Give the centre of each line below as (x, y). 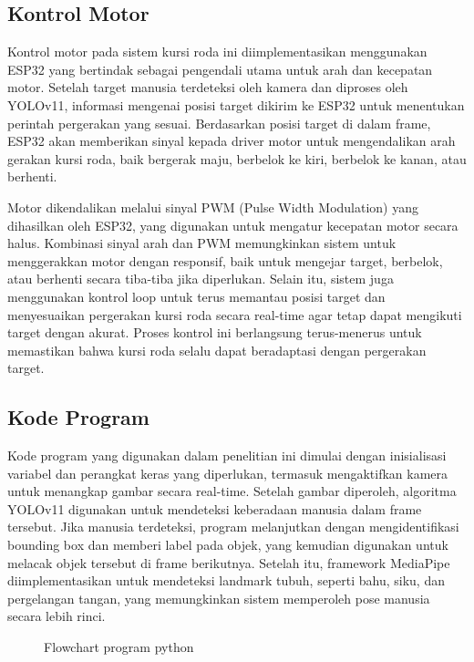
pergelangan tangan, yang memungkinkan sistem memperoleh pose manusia (219, 598)
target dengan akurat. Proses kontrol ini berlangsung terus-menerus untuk (215, 332)
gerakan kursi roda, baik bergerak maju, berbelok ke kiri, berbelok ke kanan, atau (237, 158)
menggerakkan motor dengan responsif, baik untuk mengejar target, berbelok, (225, 260)
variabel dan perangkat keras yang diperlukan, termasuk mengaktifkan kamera (228, 473)
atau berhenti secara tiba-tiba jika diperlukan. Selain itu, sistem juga (201, 279)
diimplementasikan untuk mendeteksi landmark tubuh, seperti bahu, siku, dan (226, 580)
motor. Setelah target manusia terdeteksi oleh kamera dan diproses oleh (208, 87)
